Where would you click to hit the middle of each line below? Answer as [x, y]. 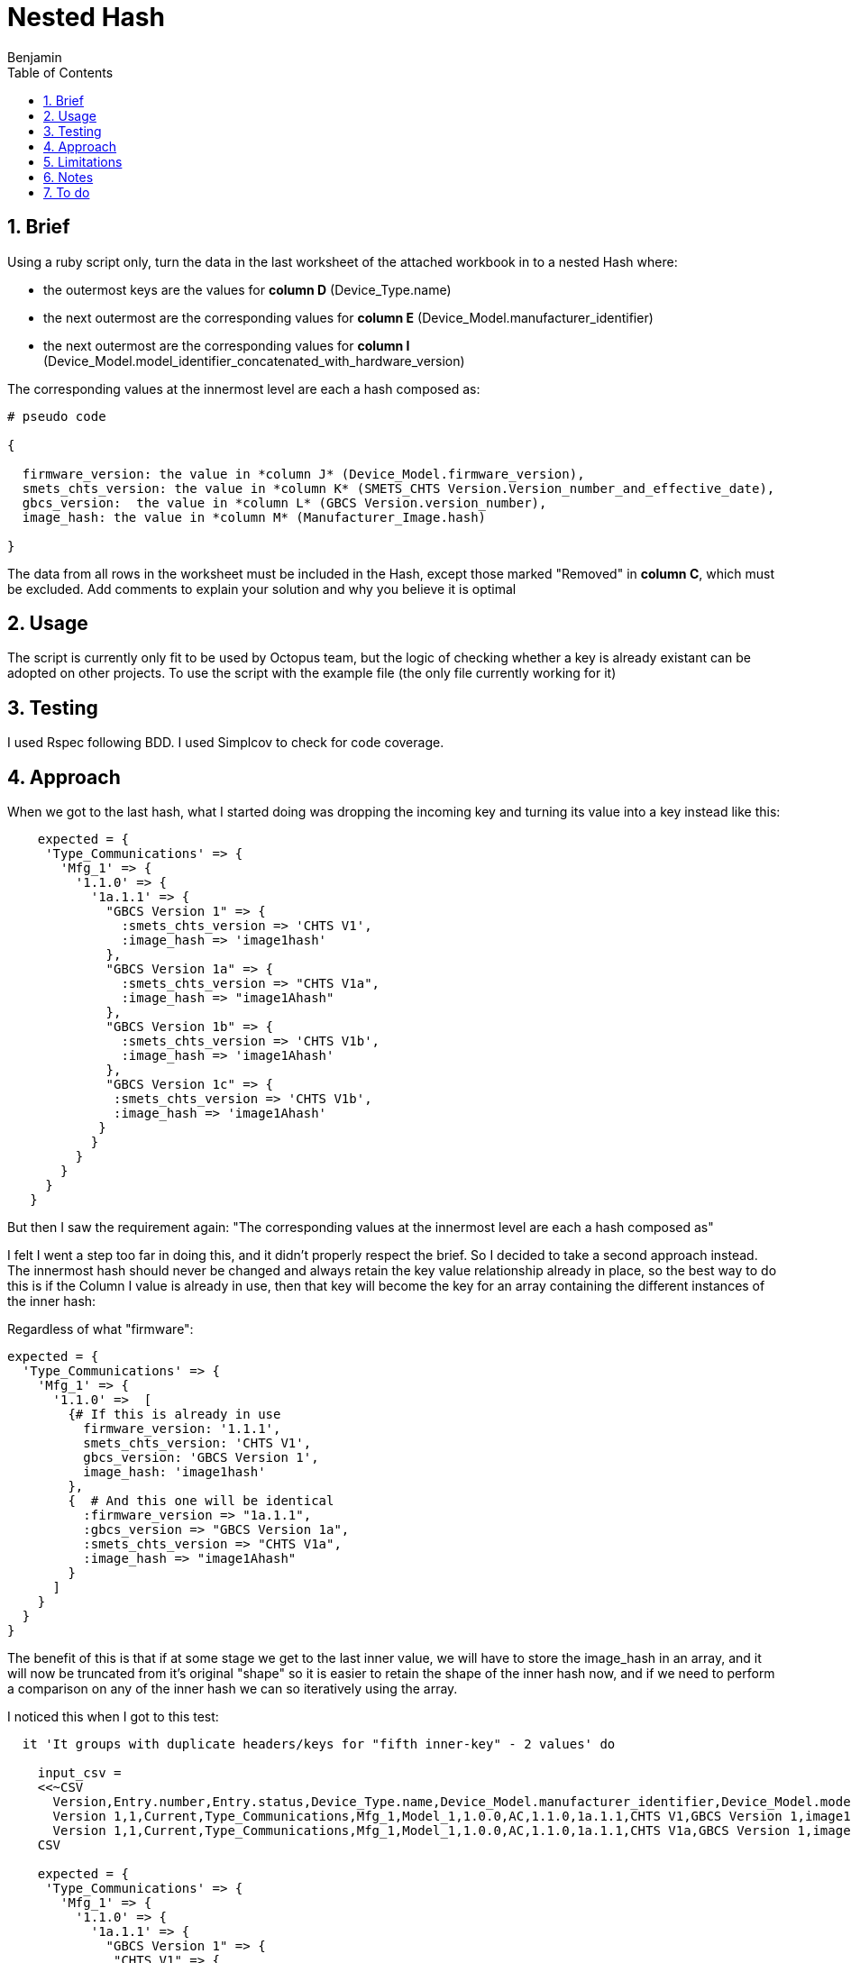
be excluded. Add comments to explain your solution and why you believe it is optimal [262, 589]
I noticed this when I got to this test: [113, 1717]
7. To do [67, 192]
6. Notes [69, 177]
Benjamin [35, 57]
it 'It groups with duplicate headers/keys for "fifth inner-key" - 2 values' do [319, 1744]
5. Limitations [83, 161]
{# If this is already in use [174, 1415]
